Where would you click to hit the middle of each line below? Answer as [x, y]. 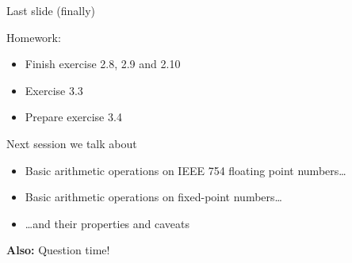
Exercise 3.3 [54, 90]
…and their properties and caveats [107, 223]
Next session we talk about [72, 143]
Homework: [34, 37]
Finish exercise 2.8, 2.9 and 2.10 [103, 64]
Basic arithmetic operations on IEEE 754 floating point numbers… [186, 170]
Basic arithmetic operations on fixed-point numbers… [153, 197]
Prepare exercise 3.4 [73, 117]
